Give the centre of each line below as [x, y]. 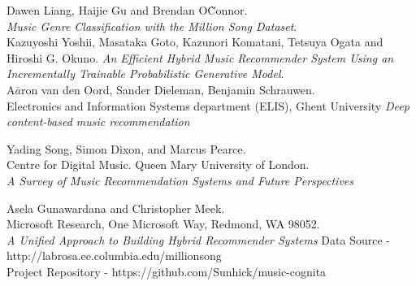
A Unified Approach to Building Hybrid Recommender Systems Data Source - [198, 239]
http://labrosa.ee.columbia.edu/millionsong [114, 256]
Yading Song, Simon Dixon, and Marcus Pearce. [126, 148]
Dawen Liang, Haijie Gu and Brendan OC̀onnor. [127, 10]
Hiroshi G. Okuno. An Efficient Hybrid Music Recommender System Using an [200, 57]
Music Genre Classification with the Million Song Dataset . [152, 26]
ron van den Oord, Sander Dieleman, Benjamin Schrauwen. [168, 89]
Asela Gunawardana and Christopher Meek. [116, 208]
